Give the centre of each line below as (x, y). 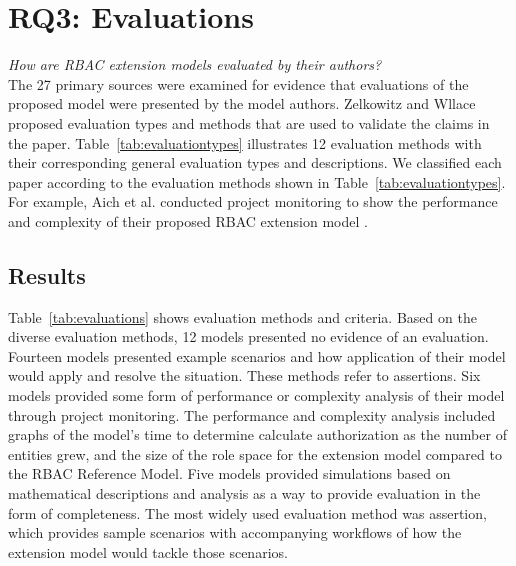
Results (47, 274)
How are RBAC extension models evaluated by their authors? (195, 64)
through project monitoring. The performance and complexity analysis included (252, 414)
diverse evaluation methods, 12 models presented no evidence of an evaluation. (248, 336)
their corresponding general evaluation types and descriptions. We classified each (255, 162)
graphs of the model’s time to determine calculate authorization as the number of (257, 434)
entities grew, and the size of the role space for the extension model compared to (255, 453)
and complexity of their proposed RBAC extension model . (188, 220)
